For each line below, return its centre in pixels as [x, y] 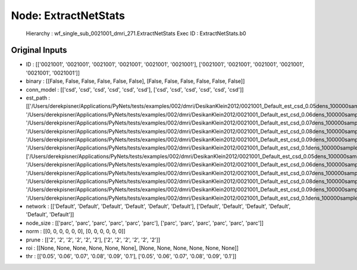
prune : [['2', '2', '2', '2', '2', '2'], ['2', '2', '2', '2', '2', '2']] [93, 240]
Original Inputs [39, 50]
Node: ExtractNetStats [68, 15]
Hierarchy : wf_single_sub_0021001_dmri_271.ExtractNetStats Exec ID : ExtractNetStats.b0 [136, 33]
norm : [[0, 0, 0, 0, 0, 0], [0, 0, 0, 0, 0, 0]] [76, 231]
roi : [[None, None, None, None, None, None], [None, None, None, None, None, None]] [132, 248]
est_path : [38, 98]
